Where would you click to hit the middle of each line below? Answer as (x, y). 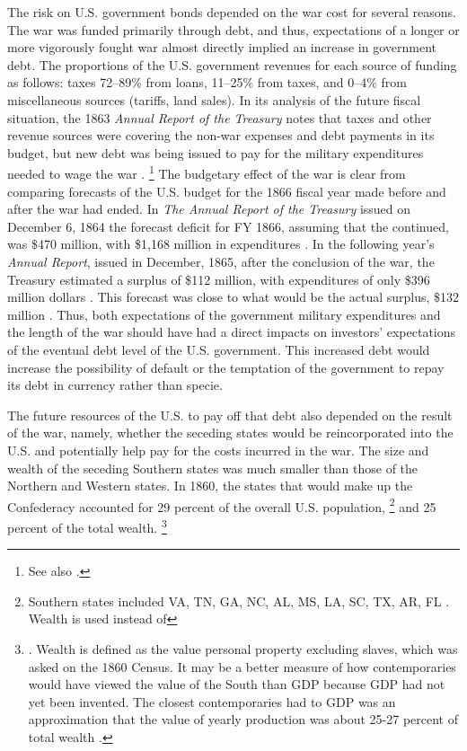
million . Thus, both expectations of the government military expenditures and (224, 314)
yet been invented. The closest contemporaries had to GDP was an (212, 701)
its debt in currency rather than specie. (115, 385)
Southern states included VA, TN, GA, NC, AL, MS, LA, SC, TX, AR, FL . (239, 601)
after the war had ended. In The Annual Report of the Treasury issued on (209, 209)
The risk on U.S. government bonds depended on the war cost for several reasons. (232, 12)
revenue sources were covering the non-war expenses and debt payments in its (221, 135)
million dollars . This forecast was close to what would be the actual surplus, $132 (233, 297)
